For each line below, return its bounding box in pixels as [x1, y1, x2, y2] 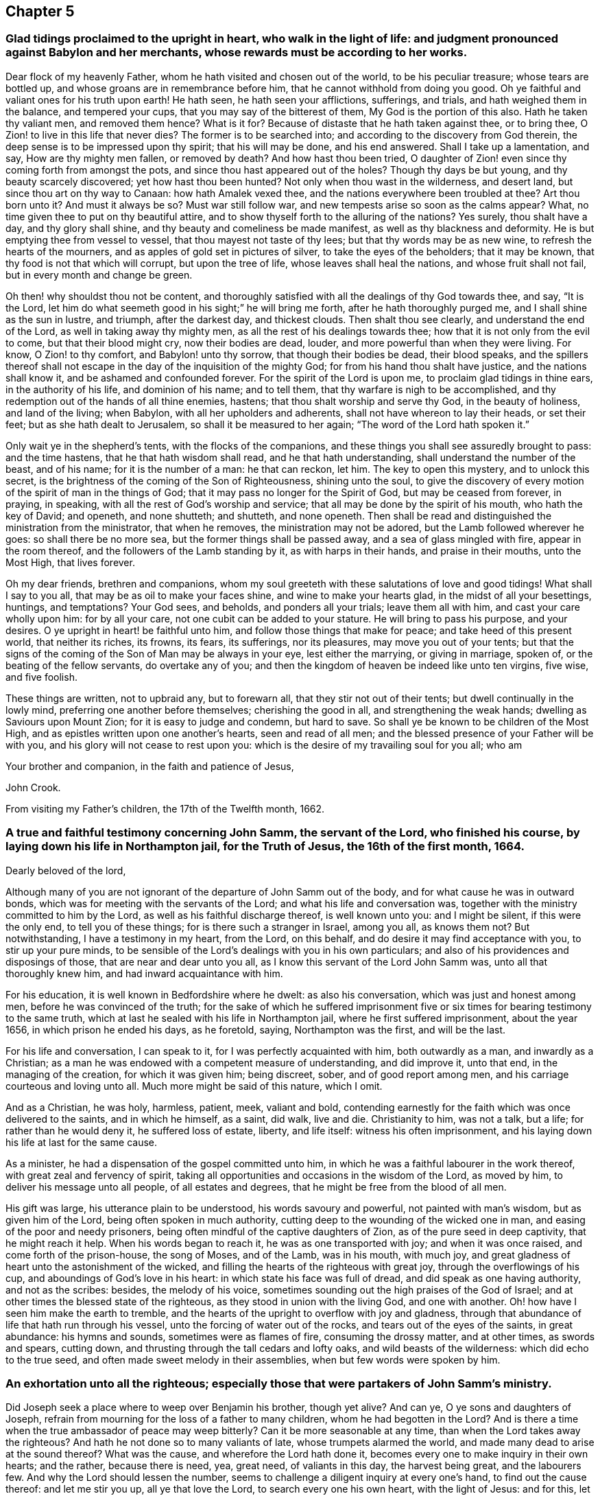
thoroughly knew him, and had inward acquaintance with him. [5, 967, 283, 979]
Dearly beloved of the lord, [5, 864, 126, 876]
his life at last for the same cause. [5, 1136, 157, 1148]
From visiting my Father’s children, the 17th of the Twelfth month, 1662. [5, 802, 325, 815]
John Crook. [5, 781, 61, 793]
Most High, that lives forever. [5, 556, 135, 568]
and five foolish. [5, 670, 77, 683]
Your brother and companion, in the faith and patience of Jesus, [5, 760, 294, 772]
